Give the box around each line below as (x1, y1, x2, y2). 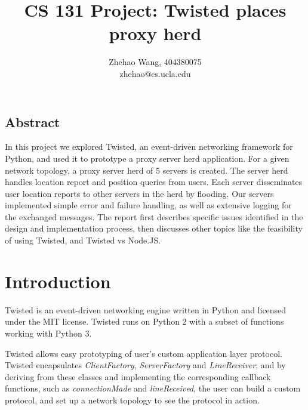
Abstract (5, 112, 60, 131)
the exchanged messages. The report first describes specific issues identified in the (5, 210, 303, 223)
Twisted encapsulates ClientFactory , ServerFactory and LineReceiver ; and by (5, 359, 286, 371)
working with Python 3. (5, 326, 92, 339)
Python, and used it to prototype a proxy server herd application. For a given (5, 152, 289, 164)
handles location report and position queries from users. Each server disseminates (5, 175, 303, 188)
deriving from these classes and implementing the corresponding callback (5, 370, 271, 383)
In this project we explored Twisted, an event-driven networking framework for (5, 140, 293, 153)
